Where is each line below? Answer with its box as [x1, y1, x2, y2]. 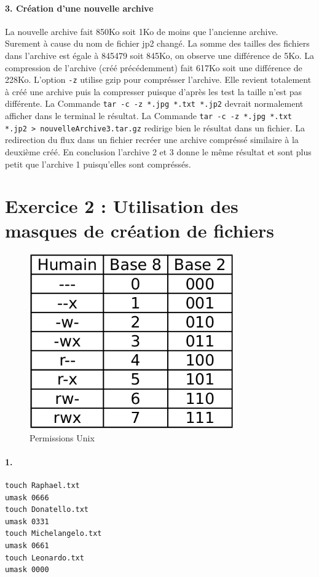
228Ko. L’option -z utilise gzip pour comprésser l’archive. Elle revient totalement [5, 73, 312, 86]
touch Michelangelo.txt [5, 529, 102, 538]
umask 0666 [5, 493, 49, 502]
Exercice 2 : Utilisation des [5, 193, 238, 219]
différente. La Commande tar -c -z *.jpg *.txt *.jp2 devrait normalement [5, 97, 304, 110]
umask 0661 [5, 541, 49, 550]
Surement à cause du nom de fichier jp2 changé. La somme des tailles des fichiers [5, 37, 310, 50]
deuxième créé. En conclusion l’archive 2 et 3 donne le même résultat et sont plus [5, 145, 312, 158]
